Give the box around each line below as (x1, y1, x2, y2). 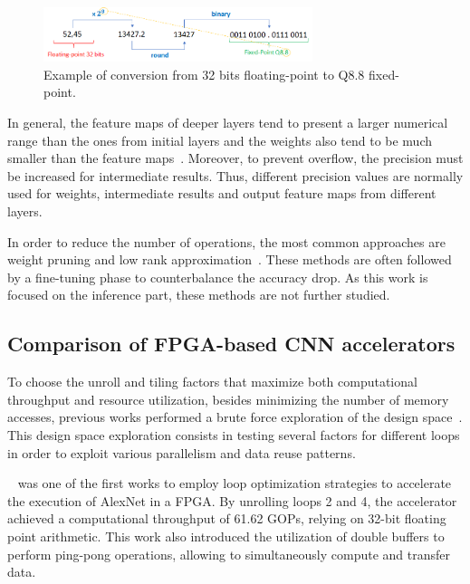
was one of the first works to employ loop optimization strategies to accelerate (17, 474, 452, 493)
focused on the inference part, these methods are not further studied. (7, 285, 390, 304)
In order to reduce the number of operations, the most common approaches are (7, 232, 446, 251)
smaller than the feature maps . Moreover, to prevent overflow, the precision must (7, 148, 464, 168)
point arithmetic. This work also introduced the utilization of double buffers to (7, 526, 445, 545)
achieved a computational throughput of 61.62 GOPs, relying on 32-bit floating (7, 509, 446, 528)
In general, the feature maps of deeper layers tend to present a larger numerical (7, 113, 448, 132)
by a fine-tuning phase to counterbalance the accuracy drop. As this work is (7, 267, 428, 286)
